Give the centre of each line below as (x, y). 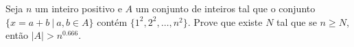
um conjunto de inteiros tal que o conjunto (225, 8)
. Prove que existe (225, 21)
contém (112, 21)
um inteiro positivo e (79, 8)
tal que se (297, 21)
